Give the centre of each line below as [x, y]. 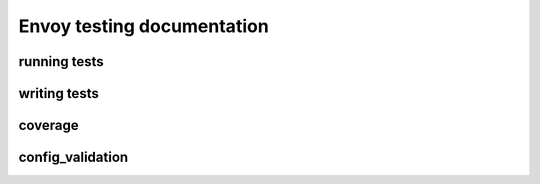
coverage [48, 125]
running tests [61, 61]
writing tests [58, 93]
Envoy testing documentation [143, 26]
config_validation [73, 157]
